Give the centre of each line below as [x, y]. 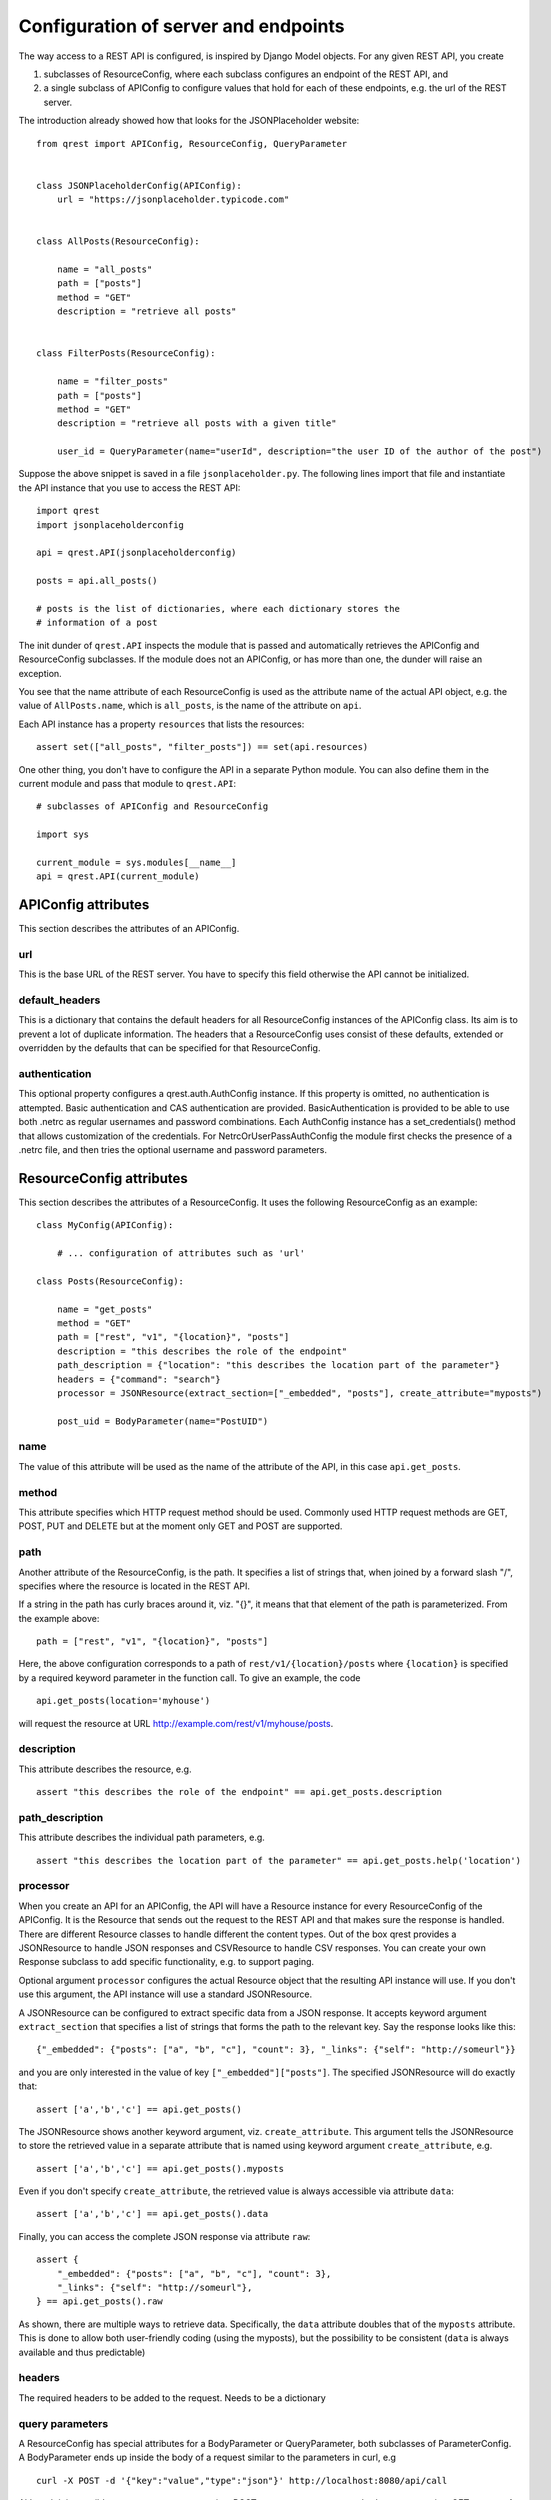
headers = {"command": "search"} [139, 1379]
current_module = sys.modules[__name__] [136, 862]
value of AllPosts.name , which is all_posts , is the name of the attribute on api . [190, 706]
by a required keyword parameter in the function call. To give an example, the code [189, 1677]
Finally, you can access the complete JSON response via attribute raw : [164, 2236]
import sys [63, 834]
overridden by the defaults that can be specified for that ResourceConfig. [169, 1048]
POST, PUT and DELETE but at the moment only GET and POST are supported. [180, 1526]
